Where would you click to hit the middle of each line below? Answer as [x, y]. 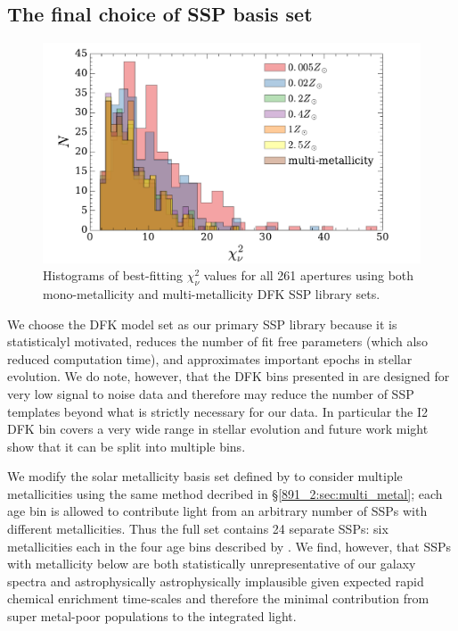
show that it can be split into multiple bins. [127, 446]
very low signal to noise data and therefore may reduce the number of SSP [211, 393]
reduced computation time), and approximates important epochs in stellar [210, 358]
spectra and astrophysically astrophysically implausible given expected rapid [216, 581]
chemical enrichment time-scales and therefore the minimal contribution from [218, 598]
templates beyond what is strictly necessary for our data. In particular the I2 [217, 411]
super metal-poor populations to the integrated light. [152, 616]
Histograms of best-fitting [113, 275]
